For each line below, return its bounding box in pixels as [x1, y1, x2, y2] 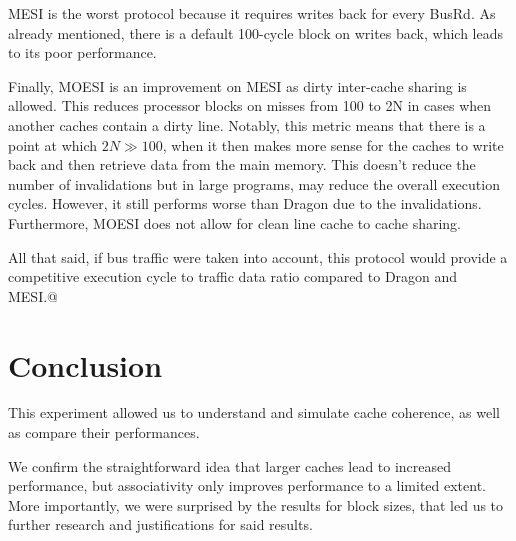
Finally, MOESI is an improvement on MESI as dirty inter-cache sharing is [8, 75, 467, 96]
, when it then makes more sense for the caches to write [162, 134, 504, 155]
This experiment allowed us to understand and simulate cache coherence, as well [8, 402, 500, 423]
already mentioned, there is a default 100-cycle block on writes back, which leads [8, 22, 503, 43]
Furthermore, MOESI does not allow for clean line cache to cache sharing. [8, 212, 462, 233]
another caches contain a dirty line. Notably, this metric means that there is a [8, 114, 486, 135]
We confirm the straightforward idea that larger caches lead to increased [8, 455, 452, 476]
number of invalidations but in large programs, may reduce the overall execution [8, 173, 500, 194]
